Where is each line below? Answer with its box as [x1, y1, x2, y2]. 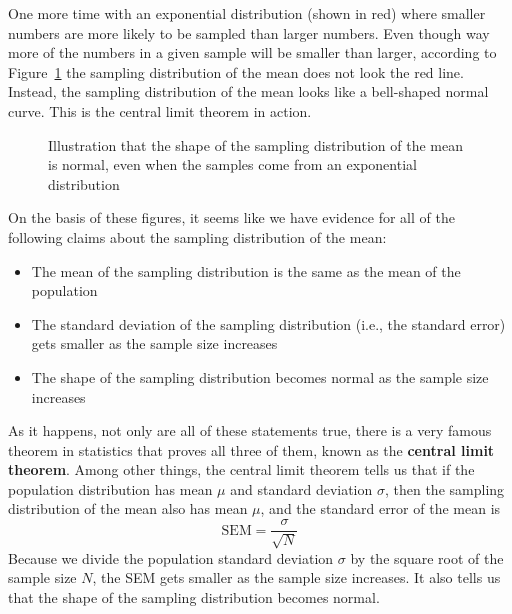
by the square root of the [350, 547, 504, 568]
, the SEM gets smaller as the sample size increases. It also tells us [92, 567, 501, 588]
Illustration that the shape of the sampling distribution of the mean [48, 134, 463, 155]
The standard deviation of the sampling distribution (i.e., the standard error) [31, 313, 506, 334]
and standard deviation [230, 478, 373, 499]
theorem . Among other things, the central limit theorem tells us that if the [8, 459, 475, 480]
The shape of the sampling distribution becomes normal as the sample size [31, 366, 489, 387]
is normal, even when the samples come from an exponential [48, 154, 417, 175]
